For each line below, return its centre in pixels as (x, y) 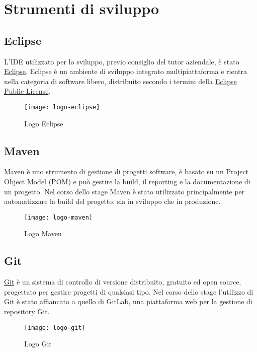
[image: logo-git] (55, 328)
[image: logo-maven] (59, 217)
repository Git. (27, 311)
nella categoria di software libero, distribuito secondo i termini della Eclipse (120, 81)
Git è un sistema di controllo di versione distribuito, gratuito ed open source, (123, 282)
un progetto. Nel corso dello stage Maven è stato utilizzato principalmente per (124, 191)
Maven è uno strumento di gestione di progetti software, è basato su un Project (126, 171)
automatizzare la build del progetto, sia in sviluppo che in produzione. (112, 201)
